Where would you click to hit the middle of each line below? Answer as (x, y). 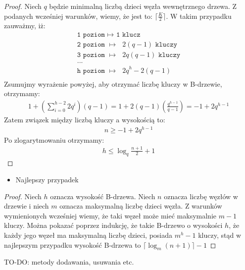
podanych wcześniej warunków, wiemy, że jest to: (78, 16)
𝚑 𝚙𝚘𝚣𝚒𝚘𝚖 (91, 71)
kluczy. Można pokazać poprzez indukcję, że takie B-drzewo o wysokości (113, 225)
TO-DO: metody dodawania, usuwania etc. (69, 262)
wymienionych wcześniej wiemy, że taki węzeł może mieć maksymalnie (110, 215)
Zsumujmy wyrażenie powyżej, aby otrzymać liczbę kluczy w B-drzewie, (113, 83)
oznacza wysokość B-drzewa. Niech (103, 196)
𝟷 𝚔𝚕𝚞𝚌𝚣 (128, 35)
